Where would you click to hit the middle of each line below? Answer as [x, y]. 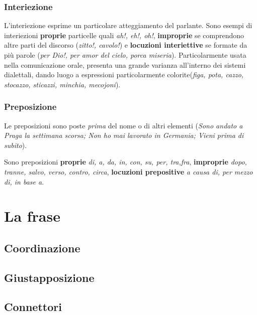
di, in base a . [24, 181]
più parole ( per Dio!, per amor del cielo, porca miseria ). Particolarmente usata [125, 55]
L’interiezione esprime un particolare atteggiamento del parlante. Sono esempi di [128, 25]
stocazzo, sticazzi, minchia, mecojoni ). [62, 84]
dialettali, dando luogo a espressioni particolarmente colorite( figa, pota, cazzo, [124, 74]
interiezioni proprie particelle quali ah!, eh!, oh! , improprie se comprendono [124, 35]
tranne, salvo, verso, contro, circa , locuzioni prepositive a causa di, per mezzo [128, 171]
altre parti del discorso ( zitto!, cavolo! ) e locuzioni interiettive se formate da [126, 45]
